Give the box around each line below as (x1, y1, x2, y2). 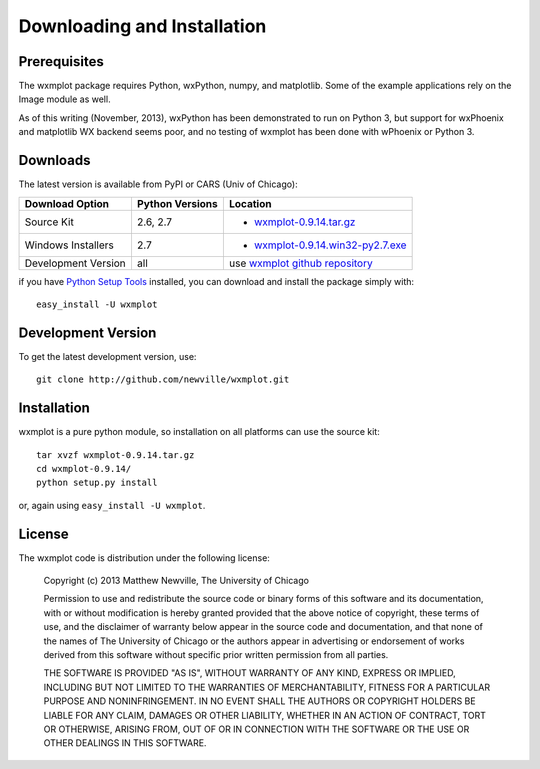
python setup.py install (36, 477, 158, 489)
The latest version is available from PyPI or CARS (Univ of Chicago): (18, 178, 299, 190)
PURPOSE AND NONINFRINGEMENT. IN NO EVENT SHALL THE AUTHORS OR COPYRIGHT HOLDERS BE (43, 695, 476, 707)
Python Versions (136, 196, 219, 210)
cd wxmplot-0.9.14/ (36, 463, 132, 474)
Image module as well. (18, 93, 111, 105)
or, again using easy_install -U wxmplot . (18, 499, 206, 511)
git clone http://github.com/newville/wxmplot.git (36, 374, 290, 385)
